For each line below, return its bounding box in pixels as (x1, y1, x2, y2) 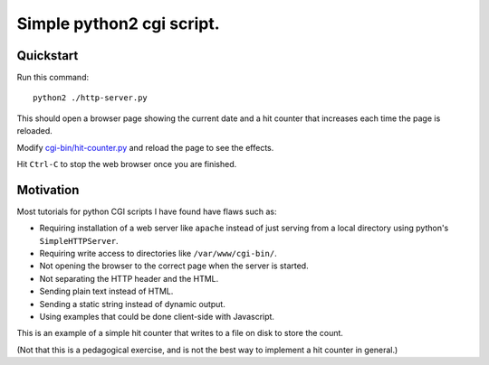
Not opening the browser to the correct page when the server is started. (39, 260, 309, 271)
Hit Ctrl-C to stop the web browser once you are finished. (16, 159, 237, 170)
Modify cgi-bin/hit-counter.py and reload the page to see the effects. (16, 142, 274, 153)
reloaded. (16, 126, 53, 136)
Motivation (16, 182, 80, 198)
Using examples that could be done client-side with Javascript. (39, 312, 275, 323)
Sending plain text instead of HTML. (39, 285, 174, 297)
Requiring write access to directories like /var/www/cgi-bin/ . (39, 248, 277, 259)
